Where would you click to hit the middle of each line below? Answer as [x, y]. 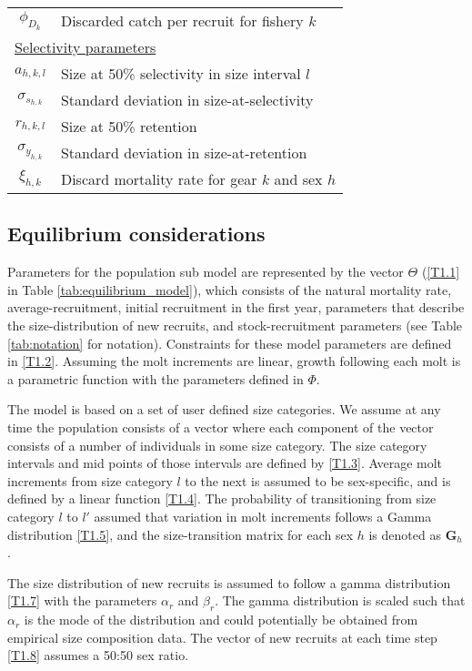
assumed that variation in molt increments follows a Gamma [263, 516]
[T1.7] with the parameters [82, 600]
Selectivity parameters [85, 47]
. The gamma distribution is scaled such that [340, 600]
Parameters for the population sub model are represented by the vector [206, 272]
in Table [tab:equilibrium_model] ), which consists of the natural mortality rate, [230, 289]
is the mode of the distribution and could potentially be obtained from [221, 620]
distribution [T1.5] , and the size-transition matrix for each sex [181, 534]
